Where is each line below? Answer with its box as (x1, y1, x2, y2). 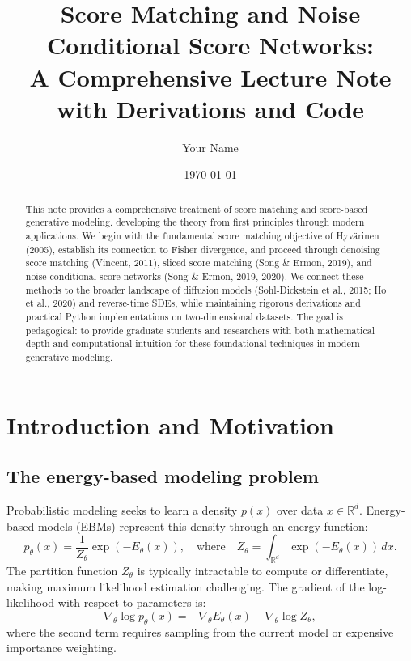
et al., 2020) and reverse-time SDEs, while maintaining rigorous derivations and (25, 296, 361, 310)
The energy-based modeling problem (6, 464, 319, 489)
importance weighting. (6, 639, 117, 656)
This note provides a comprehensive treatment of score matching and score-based (25, 201, 368, 215)
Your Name (182, 138, 239, 155)
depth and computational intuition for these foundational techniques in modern (25, 337, 360, 350)
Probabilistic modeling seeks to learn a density (6, 501, 238, 518)
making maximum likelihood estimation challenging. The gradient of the (6, 578, 365, 595)
